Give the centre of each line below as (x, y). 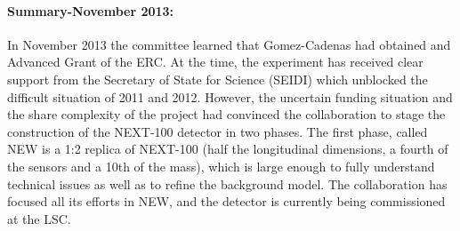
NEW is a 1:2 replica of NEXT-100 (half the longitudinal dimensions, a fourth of (228, 149)
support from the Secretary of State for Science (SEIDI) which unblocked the (218, 79)
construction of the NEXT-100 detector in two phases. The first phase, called (218, 131)
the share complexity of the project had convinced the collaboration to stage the (226, 114)
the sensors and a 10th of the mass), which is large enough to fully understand (221, 166)
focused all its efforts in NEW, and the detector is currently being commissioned (226, 201)
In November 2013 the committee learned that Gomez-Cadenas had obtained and (229, 44)
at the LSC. (39, 218)
